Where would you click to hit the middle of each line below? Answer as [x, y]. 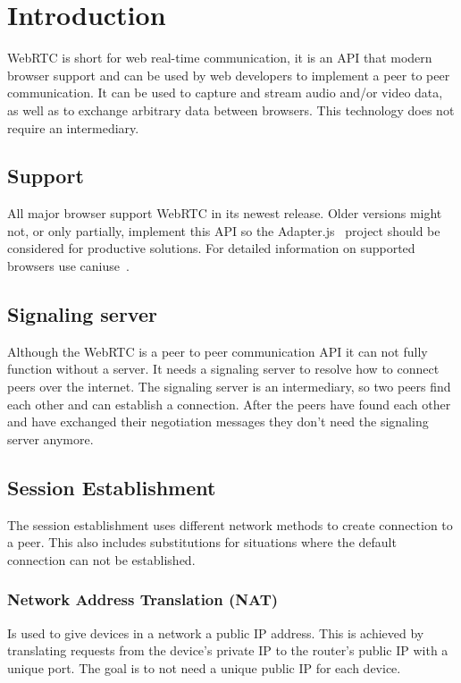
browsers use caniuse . [68, 266]
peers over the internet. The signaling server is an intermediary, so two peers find [229, 387]
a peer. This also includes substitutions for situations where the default [202, 542]
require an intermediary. [73, 127]
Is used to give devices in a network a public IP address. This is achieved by [216, 632]
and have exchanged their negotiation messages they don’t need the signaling [218, 422]
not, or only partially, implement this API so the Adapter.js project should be [224, 230]
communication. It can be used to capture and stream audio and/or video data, [225, 93]
